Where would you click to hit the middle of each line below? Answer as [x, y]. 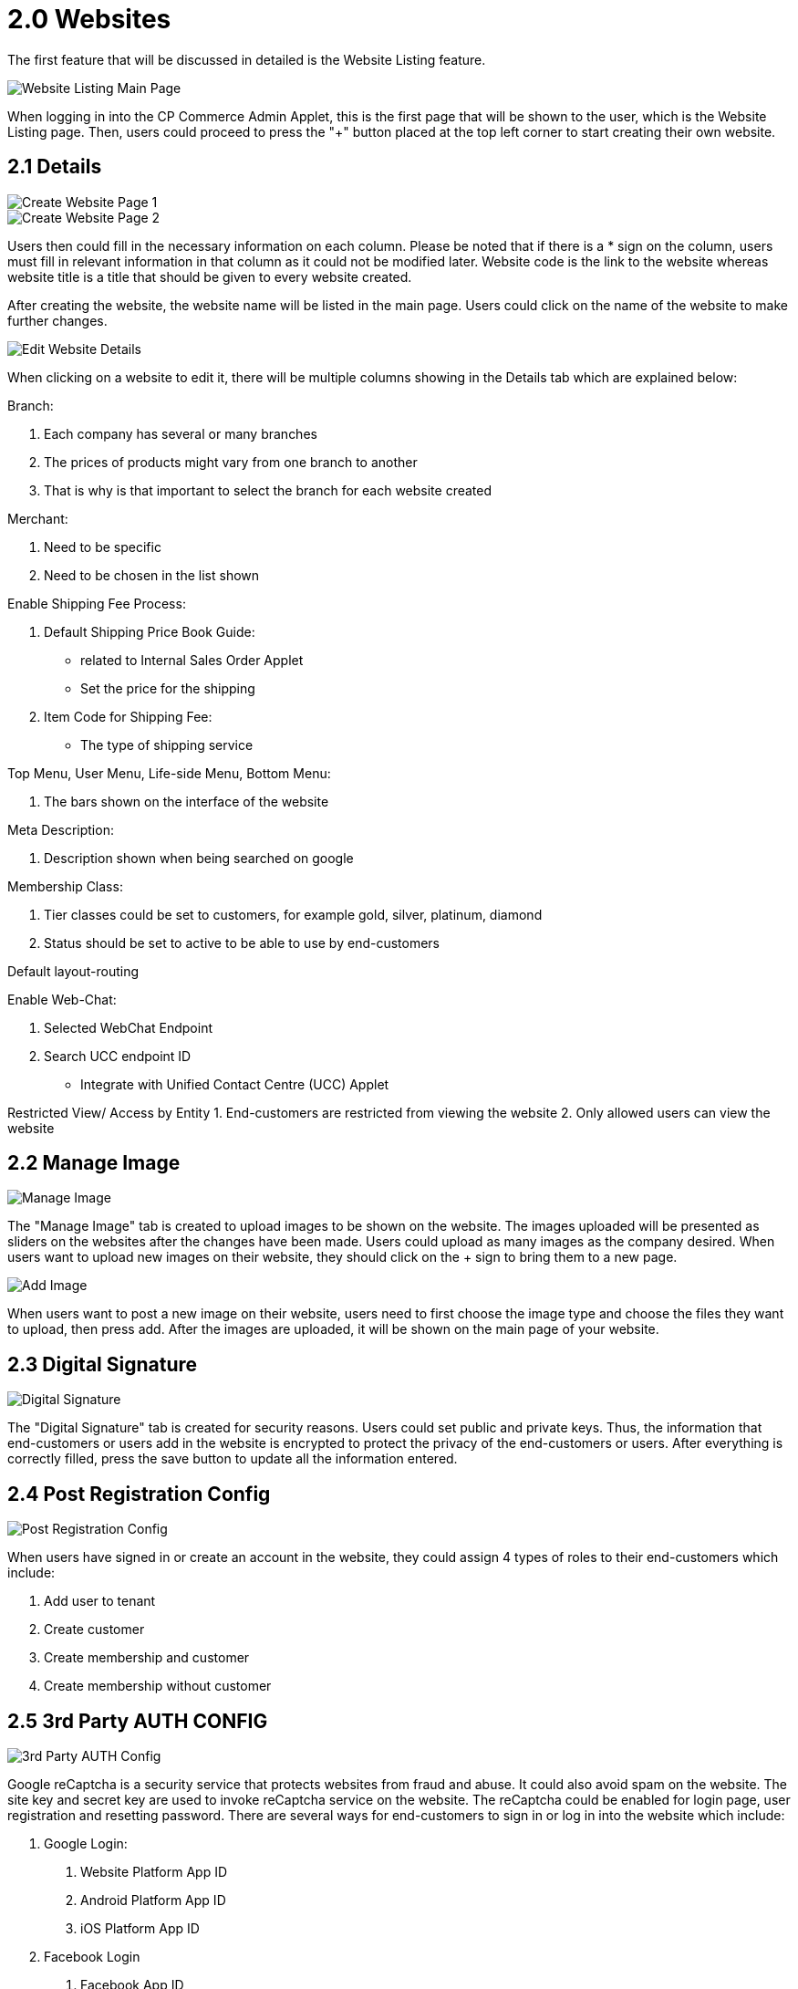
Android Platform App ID [153, 1900]
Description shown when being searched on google [199, 858]
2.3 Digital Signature [103, 1364]
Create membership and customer [147, 1658]
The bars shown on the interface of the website [187, 801]
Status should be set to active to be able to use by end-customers [242, 942]
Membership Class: [65, 886]
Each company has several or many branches [181, 433]
